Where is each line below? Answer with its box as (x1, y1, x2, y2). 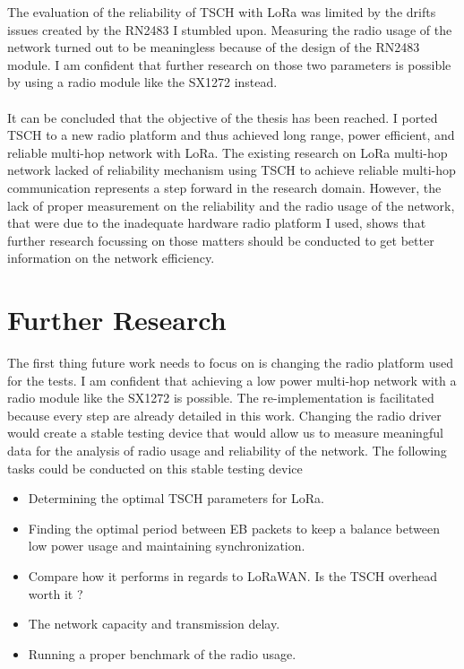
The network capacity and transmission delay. (28, 614, 280, 633)
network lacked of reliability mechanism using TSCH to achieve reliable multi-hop (7, 161, 456, 179)
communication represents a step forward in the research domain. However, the (7, 178, 442, 196)
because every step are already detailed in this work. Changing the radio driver (7, 405, 442, 424)
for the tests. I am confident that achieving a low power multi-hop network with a (7, 370, 457, 389)
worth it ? (28, 584, 83, 603)
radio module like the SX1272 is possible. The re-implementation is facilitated (7, 388, 434, 407)
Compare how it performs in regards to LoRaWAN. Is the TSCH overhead (28, 566, 438, 585)
